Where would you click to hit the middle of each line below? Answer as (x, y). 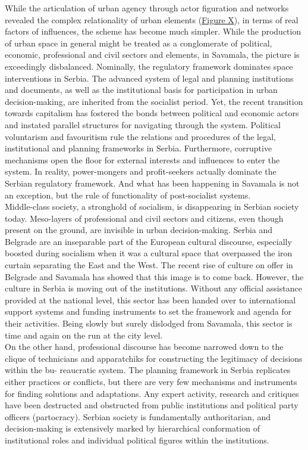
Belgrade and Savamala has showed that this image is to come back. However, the (154, 276)
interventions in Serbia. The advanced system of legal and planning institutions (149, 78)
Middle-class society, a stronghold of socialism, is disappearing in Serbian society (152, 207)
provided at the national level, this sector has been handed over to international (150, 300)
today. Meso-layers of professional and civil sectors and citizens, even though (144, 218)
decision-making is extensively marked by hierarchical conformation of (132, 428)
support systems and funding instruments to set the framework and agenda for (148, 311)
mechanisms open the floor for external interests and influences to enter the (142, 159)
